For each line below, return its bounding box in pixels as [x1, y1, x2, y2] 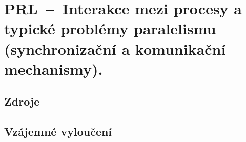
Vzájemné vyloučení [4, 124, 112, 139]
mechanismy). [4, 58, 103, 79]
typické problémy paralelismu [4, 18, 216, 39]
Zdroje [4, 93, 40, 109]
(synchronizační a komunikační [4, 38, 226, 59]
